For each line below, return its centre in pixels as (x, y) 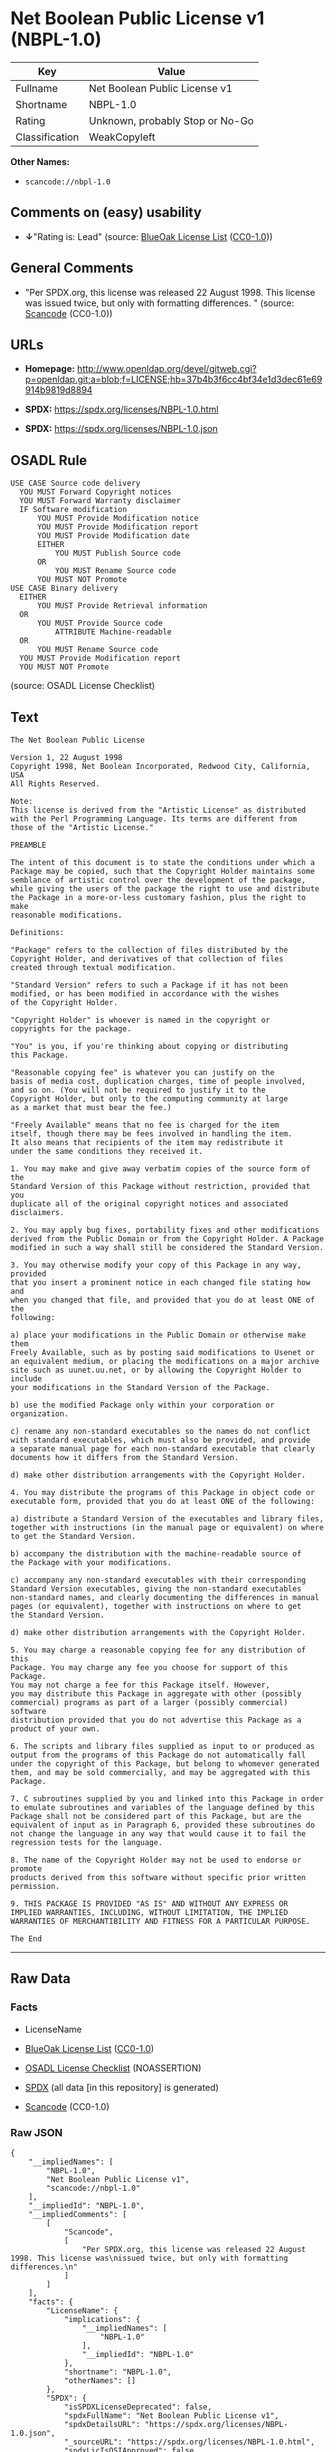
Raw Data (41, 1978)
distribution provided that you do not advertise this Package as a (156, 1720)
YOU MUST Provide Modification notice (117, 518)
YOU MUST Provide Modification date (113, 536)
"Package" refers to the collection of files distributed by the (149, 950)
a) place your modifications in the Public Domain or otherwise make (158, 1335)
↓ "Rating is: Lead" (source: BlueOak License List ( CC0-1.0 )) (148, 236)
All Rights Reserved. (55, 784)
